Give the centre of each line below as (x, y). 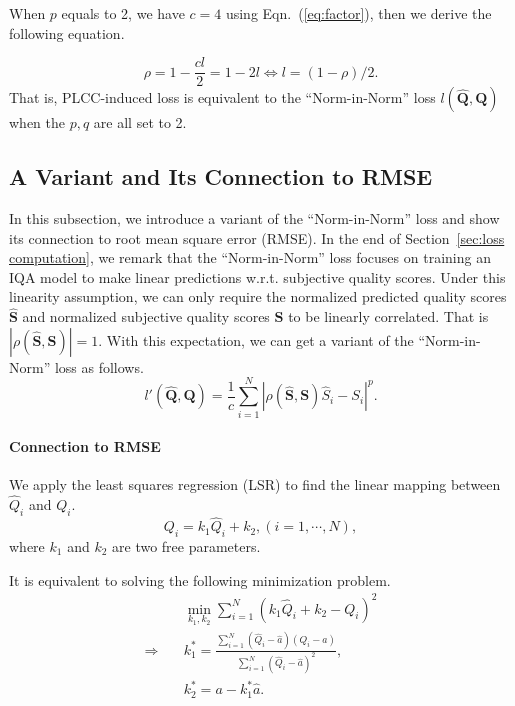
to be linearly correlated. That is (388, 316)
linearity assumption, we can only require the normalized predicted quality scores (258, 296)
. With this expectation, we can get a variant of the (256, 339)
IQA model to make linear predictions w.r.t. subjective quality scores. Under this (257, 276)
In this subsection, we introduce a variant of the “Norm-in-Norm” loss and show (254, 218)
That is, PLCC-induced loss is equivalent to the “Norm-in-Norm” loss (222, 97)
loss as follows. (99, 366)
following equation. (67, 32)
